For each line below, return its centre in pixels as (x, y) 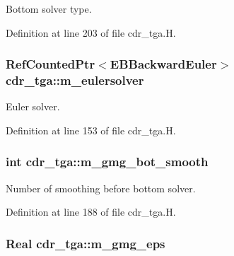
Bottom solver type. (49, 8)
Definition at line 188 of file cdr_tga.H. (91, 212)
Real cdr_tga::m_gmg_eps (86, 243)
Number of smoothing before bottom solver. (101, 188)
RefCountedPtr (51, 64)
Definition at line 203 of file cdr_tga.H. (91, 32)
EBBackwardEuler (163, 64)
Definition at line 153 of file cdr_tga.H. (91, 130)
